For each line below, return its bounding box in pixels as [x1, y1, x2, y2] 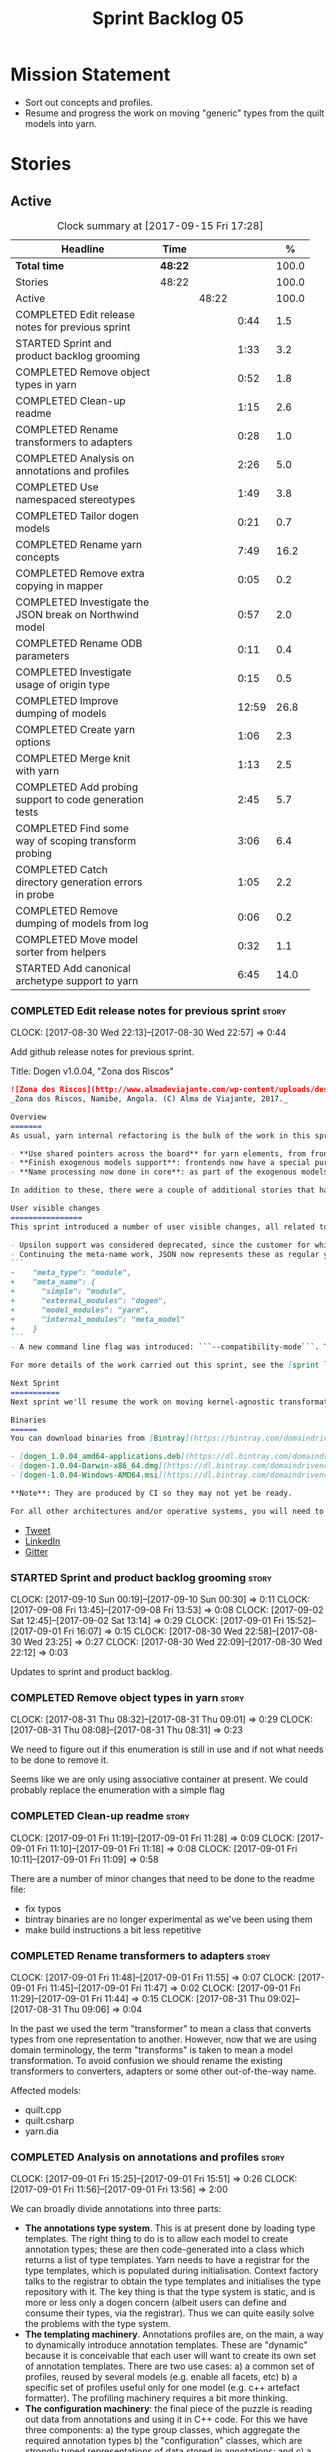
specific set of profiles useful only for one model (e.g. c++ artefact [24, 2382, 300, 2394]
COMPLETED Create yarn [15, 722, 136, 736]
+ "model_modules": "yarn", [10, 1305, 150, 1315]
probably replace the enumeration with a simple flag [10, 1784, 225, 1796]
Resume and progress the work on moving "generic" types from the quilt [24, 107, 325, 119]
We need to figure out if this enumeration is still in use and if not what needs [10, 1743, 324, 1756]
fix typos [24, 1902, 62, 1914]
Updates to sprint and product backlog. [10, 1666, 173, 1678]
